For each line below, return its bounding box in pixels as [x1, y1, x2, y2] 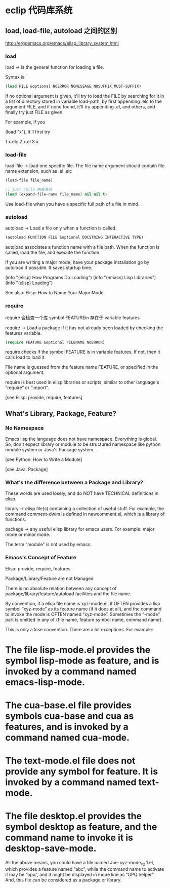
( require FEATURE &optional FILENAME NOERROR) [5, 340, 105, 345]
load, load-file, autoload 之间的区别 [5, 26, 117, 35]
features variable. [5, 330, 42, 336]
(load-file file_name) [5, 178, 53, 183]
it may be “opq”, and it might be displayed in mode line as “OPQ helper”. [5, 872, 155, 878]
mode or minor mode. [5, 531, 51, 537]
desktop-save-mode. [5, 843, 97, 854]
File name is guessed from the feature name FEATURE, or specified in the [5, 364, 158, 370]
